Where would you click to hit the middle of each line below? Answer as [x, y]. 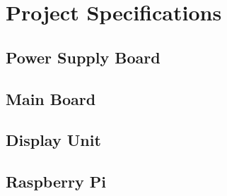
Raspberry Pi [56, 182]
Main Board [51, 98]
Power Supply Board [83, 57]
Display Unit [53, 140]
